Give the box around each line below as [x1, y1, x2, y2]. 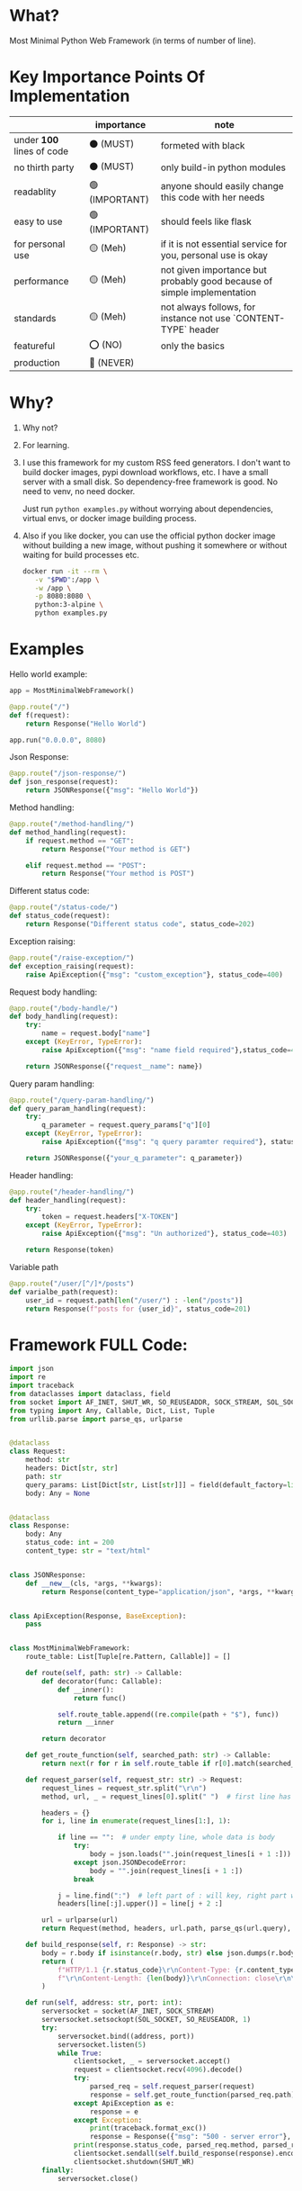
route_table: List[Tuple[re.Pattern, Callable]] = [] [25, 1653, 231, 1662]
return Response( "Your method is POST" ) [41, 870, 195, 879]
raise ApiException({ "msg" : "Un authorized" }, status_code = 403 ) [41, 1230, 288, 1239]
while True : [57, 2049, 102, 2058]
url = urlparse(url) [41, 1916, 119, 1925]
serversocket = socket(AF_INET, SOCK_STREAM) [41, 2006, 216, 2016]
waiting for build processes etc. [22, 549, 139, 560]
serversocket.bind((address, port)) [57, 2032, 195, 2041]
